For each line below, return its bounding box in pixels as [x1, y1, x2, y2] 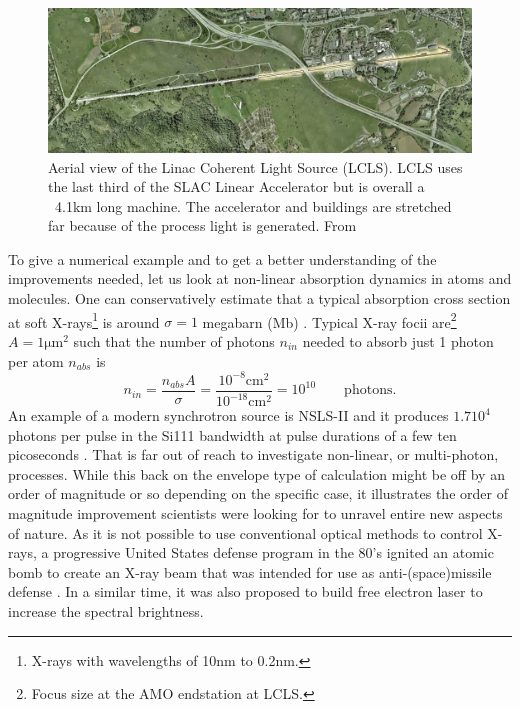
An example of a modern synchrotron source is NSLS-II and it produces [8, 405, 449, 426]
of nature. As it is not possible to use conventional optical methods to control [8, 522, 483, 543]
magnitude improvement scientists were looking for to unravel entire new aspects [8, 502, 503, 523]
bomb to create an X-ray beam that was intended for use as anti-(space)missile [8, 561, 492, 582]
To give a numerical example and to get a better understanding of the [8, 248, 437, 269]
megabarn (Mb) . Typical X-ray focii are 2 [202, 308, 457, 332]
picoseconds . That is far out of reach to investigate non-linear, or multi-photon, [8, 444, 499, 465]
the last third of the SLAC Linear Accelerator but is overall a [48, 176, 425, 197]
